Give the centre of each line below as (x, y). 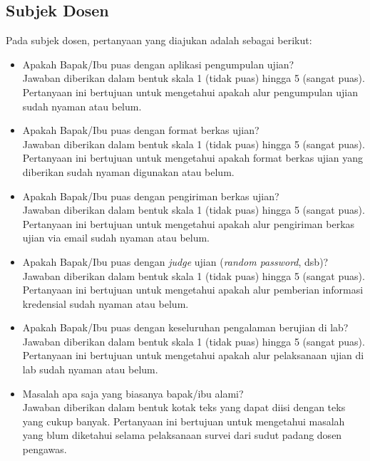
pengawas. (45, 449)
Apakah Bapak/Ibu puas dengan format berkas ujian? (141, 130)
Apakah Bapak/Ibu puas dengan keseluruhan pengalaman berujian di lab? (185, 327)
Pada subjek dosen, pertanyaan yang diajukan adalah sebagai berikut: (159, 40)
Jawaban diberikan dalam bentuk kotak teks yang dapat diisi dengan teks (184, 407)
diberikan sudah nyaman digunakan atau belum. (128, 171)
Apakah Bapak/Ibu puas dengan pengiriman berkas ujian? (151, 196)
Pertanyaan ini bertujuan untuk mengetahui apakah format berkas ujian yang (193, 158)
